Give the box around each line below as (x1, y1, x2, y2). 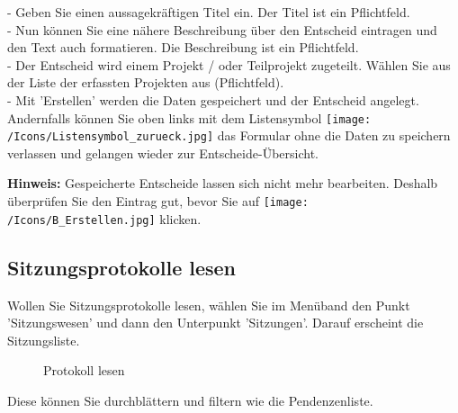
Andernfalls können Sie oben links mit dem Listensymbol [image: (7, 108, 372, 127)
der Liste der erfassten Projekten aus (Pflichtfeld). (7, 73, 284, 92)
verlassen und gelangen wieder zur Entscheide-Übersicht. (7, 143, 319, 162)
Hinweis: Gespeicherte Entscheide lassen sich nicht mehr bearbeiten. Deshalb (7, 174, 438, 193)
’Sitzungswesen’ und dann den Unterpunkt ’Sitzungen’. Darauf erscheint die (7, 313, 424, 332)
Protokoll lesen (43, 361, 125, 380)
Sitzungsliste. (7, 330, 80, 349)
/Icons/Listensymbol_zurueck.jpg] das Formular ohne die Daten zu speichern (7, 126, 451, 145)
